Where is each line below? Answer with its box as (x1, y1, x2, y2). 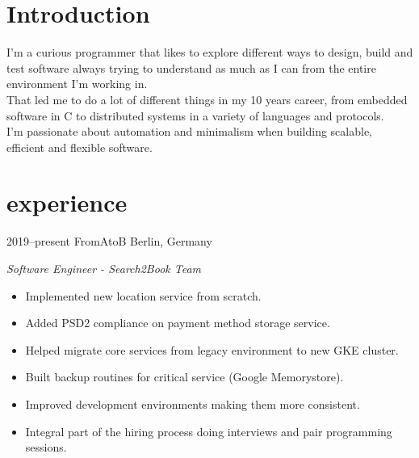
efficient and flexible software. (6, 138, 153, 155)
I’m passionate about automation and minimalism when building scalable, (6, 123, 373, 140)
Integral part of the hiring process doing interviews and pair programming (25, 422, 392, 439)
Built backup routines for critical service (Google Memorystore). (25, 368, 344, 385)
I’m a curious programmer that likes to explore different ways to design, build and (6, 44, 413, 61)
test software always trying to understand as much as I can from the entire (6, 59, 376, 76)
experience (6, 186, 128, 219)
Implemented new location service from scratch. (25, 287, 262, 304)
